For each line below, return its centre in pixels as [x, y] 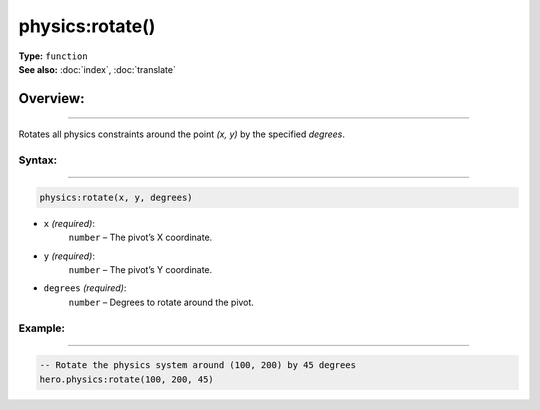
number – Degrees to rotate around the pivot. [161, 302]
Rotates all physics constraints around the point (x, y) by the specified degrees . [181, 134]
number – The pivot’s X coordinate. [140, 237]
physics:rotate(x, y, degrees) [116, 197]
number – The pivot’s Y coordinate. [140, 270]
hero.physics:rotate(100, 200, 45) [126, 379]
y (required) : [69, 256]
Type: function [53, 56]
